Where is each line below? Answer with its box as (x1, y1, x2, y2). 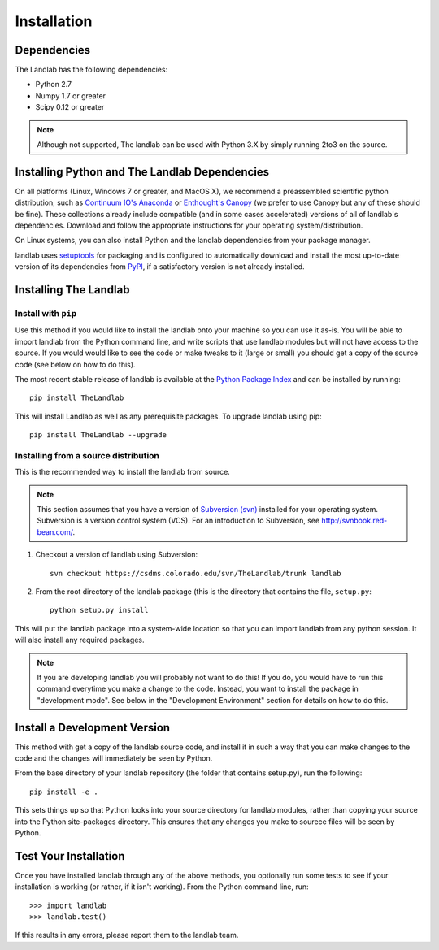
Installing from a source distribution (15, 449, 160, 461)
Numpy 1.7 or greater (35, 90, 106, 101)
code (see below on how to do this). (15, 359, 136, 369)
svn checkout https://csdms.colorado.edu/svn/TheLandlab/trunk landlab (50, 569, 341, 578)
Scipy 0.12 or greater (35, 102, 105, 112)
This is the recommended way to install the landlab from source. (15, 467, 231, 477)
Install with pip (15, 308, 77, 319)
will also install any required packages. (15, 635, 145, 645)
